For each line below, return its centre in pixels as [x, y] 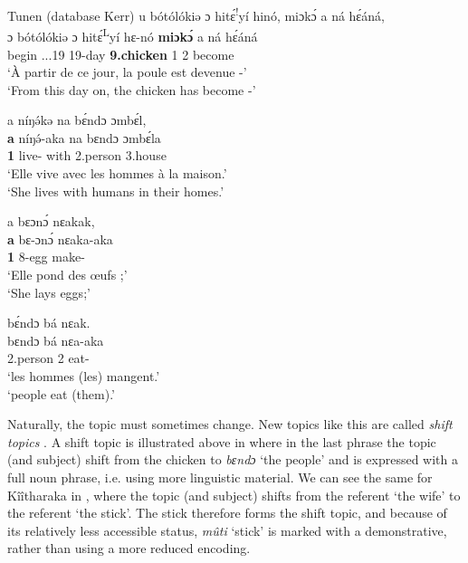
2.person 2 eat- [48, 358]
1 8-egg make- [46, 257]
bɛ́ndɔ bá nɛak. [49, 323]
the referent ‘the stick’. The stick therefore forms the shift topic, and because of [227, 513]
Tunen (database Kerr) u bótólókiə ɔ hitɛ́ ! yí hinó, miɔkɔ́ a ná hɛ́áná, [196, 14]
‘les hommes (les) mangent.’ [84, 376]
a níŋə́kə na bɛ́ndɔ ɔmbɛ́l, [77, 120]
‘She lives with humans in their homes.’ [116, 191]
